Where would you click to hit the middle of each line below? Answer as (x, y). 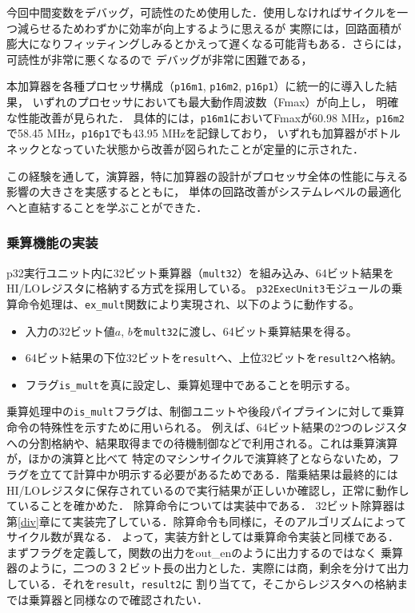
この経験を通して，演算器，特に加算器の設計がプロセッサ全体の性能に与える (207, 175)
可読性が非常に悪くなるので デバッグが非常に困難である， (160, 59)
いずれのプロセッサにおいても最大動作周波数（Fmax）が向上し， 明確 (215, 102)
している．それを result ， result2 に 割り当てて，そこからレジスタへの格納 (202, 584)
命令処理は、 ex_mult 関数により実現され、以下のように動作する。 (188, 303)
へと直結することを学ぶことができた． (107, 207)
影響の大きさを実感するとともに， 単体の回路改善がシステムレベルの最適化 (204, 191)
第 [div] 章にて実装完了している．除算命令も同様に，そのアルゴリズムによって (207, 521)
